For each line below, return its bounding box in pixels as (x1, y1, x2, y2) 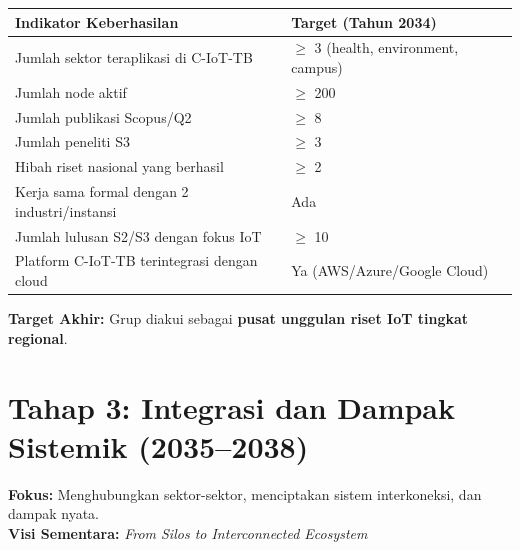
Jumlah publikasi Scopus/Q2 (15, 106, 192, 127)
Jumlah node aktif (15, 81, 127, 102)
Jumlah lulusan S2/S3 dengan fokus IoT (15, 225, 262, 246)
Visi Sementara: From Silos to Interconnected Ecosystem (8, 522, 368, 543)
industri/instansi (15, 200, 117, 221)
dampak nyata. (8, 503, 100, 524)
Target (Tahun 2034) (291, 11, 437, 32)
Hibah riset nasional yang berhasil (15, 156, 224, 177)
